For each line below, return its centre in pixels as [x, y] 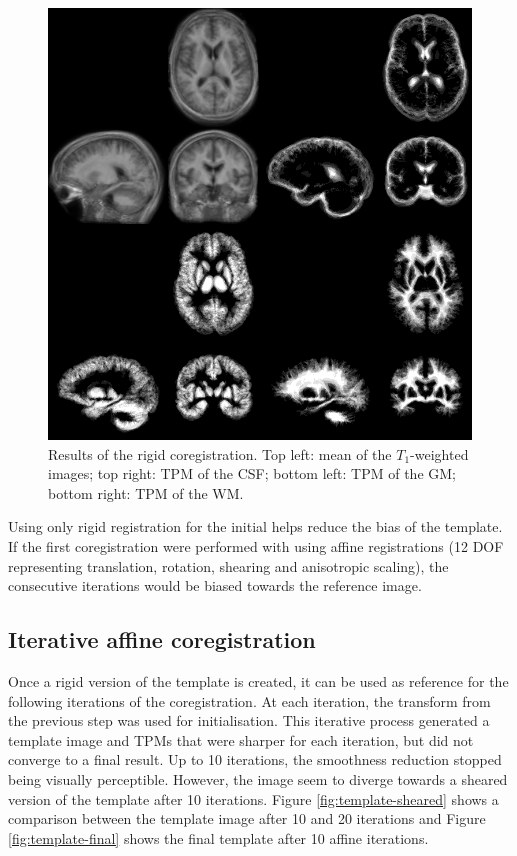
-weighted [439, 453]
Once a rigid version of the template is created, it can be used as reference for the [258, 681]
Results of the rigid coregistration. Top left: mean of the [220, 453]
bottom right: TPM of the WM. [146, 492]
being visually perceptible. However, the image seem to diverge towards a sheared [258, 779]
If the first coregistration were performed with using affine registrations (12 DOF [256, 546]
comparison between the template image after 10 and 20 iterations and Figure [247, 818]
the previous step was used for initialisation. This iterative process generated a [249, 720]
